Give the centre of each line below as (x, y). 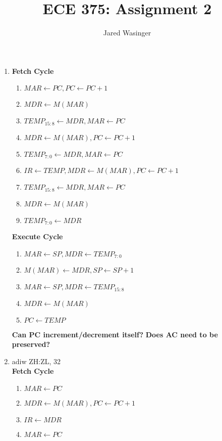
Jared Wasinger (127, 33)
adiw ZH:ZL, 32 (36, 361)
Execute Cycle (37, 236)
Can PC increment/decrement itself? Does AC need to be (115, 334)
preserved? (31, 344)
